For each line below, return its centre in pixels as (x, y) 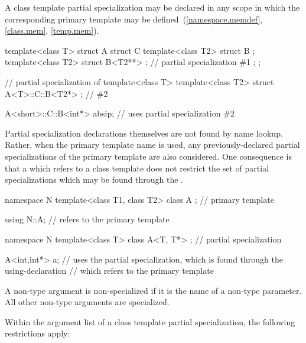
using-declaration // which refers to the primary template (109, 271)
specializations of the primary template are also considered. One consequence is (148, 156)
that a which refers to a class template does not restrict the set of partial (137, 168)
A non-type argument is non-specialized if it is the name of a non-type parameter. (153, 290)
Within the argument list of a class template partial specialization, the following (150, 321)
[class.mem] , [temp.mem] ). (52, 30)
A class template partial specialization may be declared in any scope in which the (152, 7)
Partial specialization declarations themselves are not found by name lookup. (144, 133)
